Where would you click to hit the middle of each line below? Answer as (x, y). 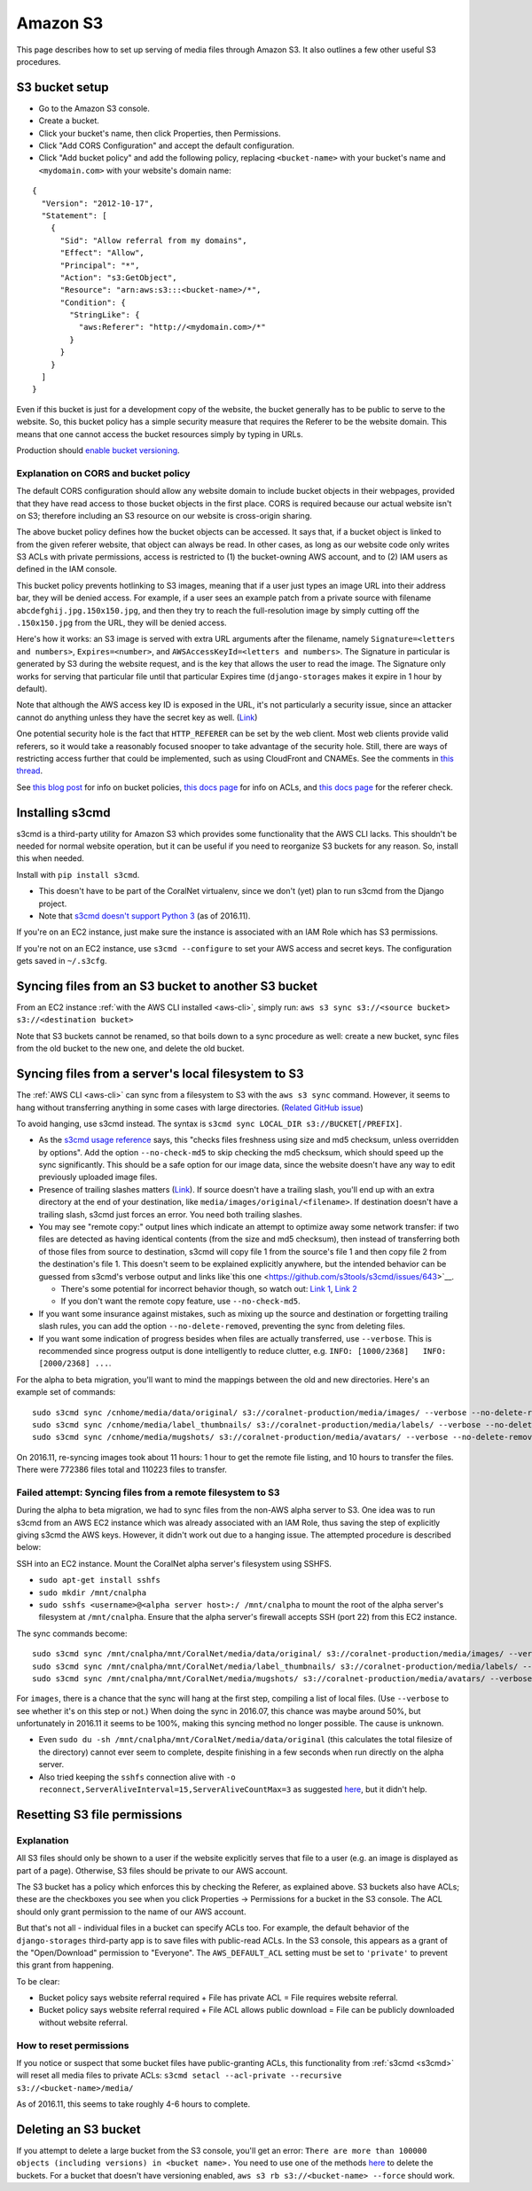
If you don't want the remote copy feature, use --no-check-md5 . (180, 1301)
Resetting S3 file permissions (99, 1815)
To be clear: (38, 1981)
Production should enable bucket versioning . (98, 450)
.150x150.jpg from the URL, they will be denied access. (121, 623)
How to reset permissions (73, 2046)
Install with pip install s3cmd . (78, 874)
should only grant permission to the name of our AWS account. (131, 1912)
